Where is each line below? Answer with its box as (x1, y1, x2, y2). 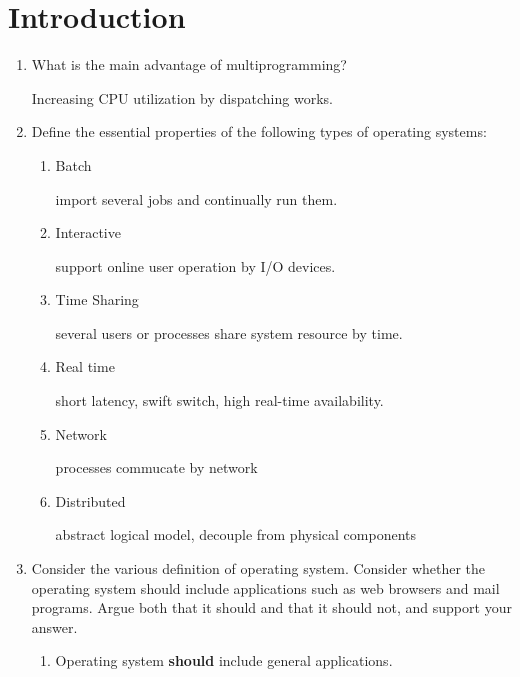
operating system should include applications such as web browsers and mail (31, 577, 500, 598)
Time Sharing (55, 289, 139, 310)
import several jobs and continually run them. (55, 188, 338, 209)
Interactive (55, 222, 121, 243)
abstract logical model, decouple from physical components (55, 524, 417, 545)
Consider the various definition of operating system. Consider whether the (31, 558, 486, 579)
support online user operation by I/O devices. (55, 255, 336, 276)
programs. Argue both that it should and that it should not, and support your (31, 597, 512, 618)
